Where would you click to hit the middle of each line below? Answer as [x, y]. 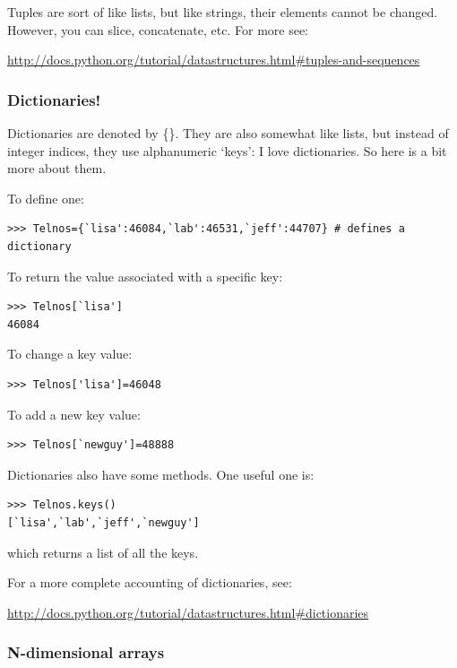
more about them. [57, 168]
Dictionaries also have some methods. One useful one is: [161, 474]
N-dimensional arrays [86, 652]
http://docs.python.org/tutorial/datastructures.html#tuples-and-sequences [214, 60]
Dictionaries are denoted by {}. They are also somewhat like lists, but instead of [228, 133]
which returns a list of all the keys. [103, 552]
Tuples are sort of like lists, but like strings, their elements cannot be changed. [223, 12]
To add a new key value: [74, 414]
